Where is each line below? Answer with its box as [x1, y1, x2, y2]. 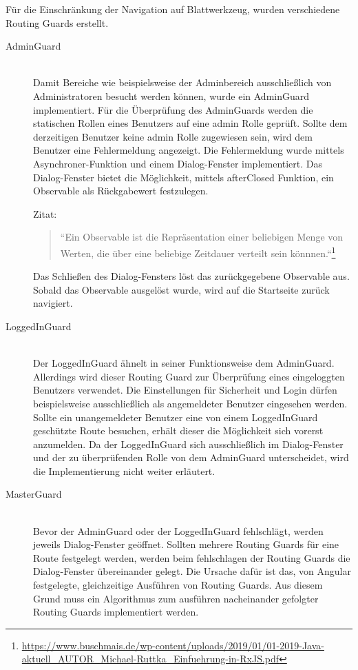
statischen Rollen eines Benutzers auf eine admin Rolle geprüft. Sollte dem [33, 116, 348, 130]
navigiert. [33, 296, 73, 310]
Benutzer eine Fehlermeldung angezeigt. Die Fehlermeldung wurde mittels [33, 143, 344, 157]
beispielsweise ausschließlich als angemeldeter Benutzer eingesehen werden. [33, 396, 348, 410]
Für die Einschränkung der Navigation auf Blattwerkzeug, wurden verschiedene [6, 2, 340, 16]
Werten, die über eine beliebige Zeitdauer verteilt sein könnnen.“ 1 [60, 243, 336, 260]
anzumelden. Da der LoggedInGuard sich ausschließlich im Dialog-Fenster [33, 436, 344, 451]
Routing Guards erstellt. [6, 15, 109, 30]
